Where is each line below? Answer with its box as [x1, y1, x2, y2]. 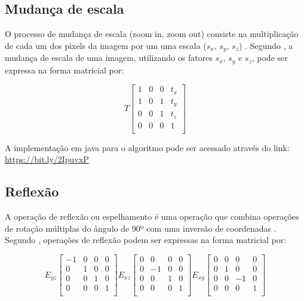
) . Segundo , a [238, 39, 293, 51]
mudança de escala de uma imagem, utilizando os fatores [5, 51, 213, 64]
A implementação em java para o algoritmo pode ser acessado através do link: [5, 141, 290, 153]
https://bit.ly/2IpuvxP [5, 153, 89, 165]
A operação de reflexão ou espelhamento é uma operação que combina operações [5, 210, 299, 223]
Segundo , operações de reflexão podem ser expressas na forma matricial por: [5, 234, 287, 246]
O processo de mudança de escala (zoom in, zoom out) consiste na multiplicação [5, 27, 299, 40]
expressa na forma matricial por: [5, 63, 124, 76]
